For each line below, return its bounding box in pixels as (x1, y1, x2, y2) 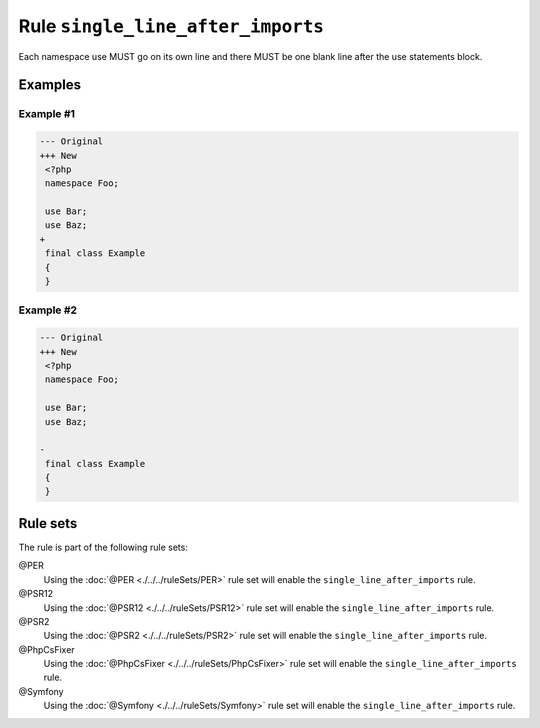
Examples (18, 76, 82, 94)
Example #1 (18, 107, 75, 121)
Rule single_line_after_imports (18, 15, 325, 37)
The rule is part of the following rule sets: (18, 541, 189, 553)
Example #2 (18, 303, 78, 317)
